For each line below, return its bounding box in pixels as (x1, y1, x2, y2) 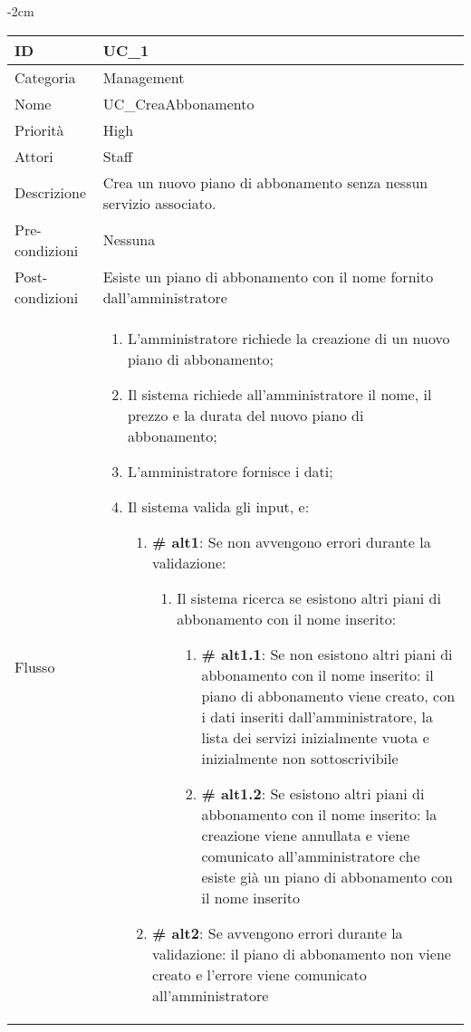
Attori (14, 145, 53, 167)
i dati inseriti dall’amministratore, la (201, 705, 433, 727)
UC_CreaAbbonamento (102, 92, 255, 114)
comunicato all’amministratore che (201, 845, 420, 866)
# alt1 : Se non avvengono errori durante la (152, 530, 431, 552)
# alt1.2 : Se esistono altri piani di (201, 782, 425, 804)
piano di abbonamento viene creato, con (201, 684, 456, 706)
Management (102, 66, 185, 88)
